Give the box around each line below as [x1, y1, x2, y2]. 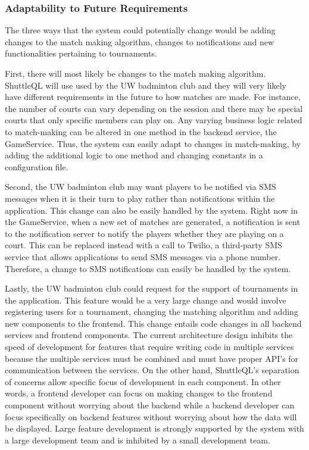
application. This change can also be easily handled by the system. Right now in [5, 204, 298, 216]
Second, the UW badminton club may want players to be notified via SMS [5, 180, 276, 193]
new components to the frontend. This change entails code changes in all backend [5, 317, 302, 329]
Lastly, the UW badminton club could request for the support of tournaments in [5, 282, 298, 295]
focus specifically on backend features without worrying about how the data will [5, 410, 297, 423]
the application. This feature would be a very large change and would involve [5, 293, 286, 306]
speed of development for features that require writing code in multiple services [5, 340, 294, 353]
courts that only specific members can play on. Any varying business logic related [5, 114, 302, 126]
